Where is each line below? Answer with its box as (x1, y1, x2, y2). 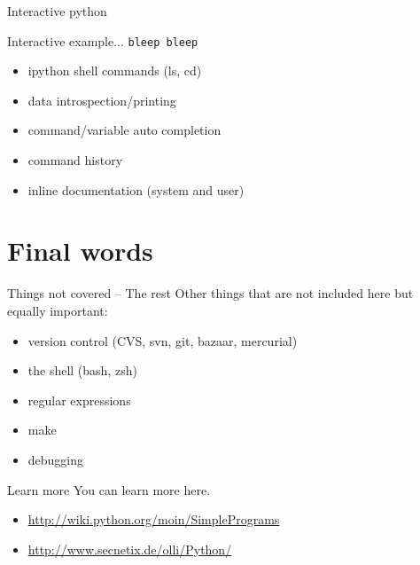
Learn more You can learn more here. (7, 480, 211, 498)
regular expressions (27, 390, 131, 409)
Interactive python (7, 2, 107, 20)
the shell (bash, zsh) (27, 361, 137, 380)
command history (27, 151, 123, 169)
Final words (7, 232, 153, 269)
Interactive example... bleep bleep (7, 31, 198, 50)
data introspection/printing (27, 90, 176, 109)
